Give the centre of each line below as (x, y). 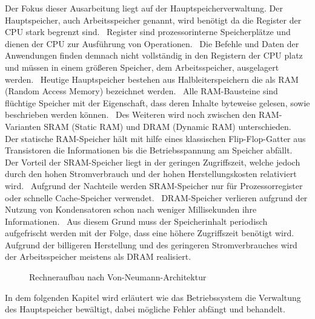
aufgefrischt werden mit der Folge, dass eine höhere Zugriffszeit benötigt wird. (150, 233)
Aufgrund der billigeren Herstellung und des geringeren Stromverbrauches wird (151, 244)
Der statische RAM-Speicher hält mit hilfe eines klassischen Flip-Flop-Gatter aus (155, 138)
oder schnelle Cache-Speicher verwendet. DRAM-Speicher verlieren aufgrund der (156, 197)
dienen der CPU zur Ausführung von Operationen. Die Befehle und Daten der (152, 43)
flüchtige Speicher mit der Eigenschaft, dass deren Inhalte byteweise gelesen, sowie (157, 102)
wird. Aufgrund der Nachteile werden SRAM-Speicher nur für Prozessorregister (154, 185)
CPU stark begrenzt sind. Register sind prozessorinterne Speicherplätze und (148, 32)
